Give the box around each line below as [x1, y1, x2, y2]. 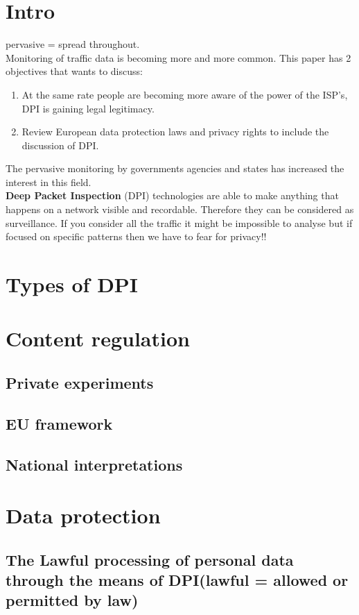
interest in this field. [6, 174, 91, 189]
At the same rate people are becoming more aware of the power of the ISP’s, [21, 87, 348, 101]
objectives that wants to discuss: [6, 64, 143, 78]
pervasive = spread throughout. [6, 37, 140, 51]
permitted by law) [6, 589, 139, 611]
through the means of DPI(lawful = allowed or [6, 569, 349, 591]
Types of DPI [6, 270, 139, 298]
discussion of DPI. [21, 137, 99, 152]
